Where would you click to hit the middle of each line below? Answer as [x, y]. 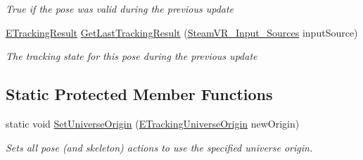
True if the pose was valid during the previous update [120, 8]
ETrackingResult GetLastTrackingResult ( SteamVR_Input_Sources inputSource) [182, 32]
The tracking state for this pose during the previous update [132, 56]
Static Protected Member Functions [139, 94]
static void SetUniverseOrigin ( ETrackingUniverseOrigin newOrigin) [153, 123]
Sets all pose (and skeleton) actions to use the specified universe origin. [159, 147]
